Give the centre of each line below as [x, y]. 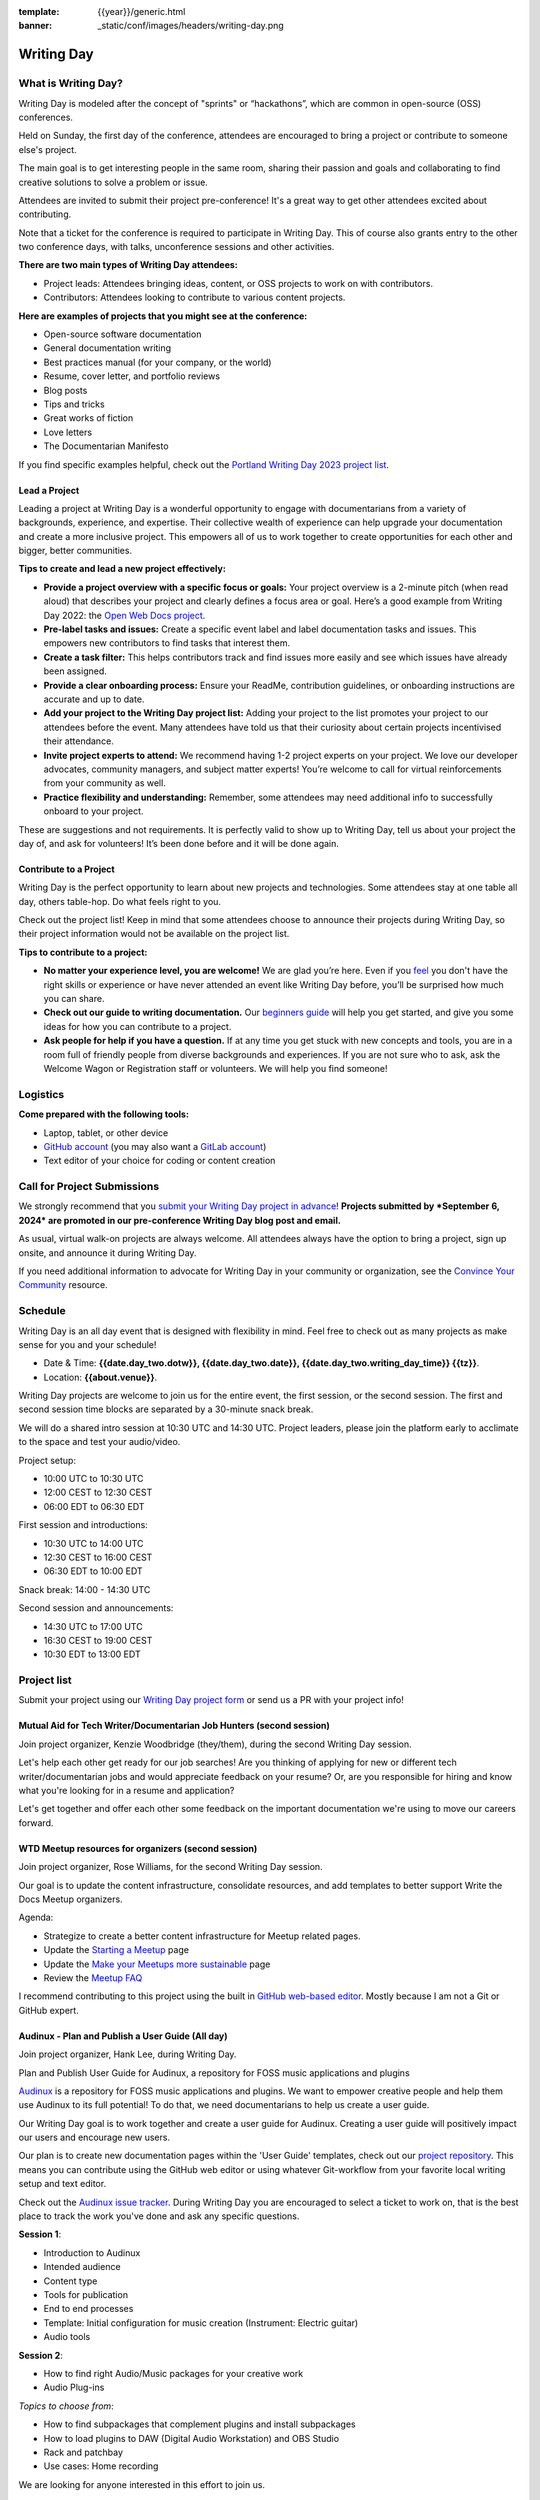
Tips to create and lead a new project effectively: [122, 569]
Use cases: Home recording [101, 2466]
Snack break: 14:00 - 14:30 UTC [84, 1589]
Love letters [68, 432]
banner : [35, 26]
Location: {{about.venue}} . [100, 1377]
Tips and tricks [74, 404]
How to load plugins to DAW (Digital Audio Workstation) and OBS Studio [191, 2438]
